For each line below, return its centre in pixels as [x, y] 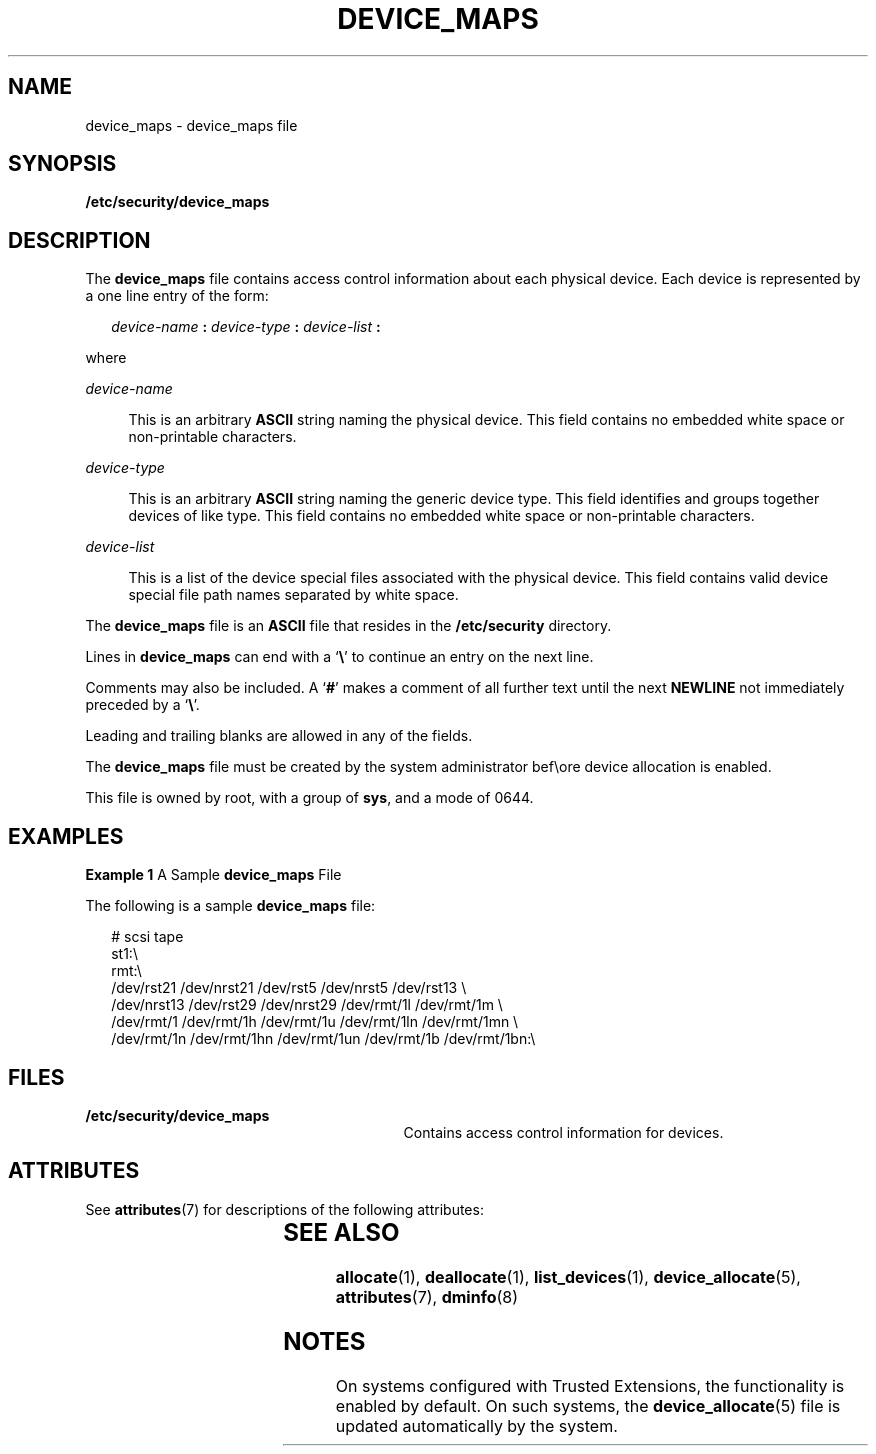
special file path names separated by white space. [293, 595]
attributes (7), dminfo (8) [427, 1296]
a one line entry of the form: [177, 296]
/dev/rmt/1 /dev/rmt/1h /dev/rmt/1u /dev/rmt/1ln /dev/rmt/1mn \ [315, 1022]
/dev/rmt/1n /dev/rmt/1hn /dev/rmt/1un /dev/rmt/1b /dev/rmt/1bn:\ [323, 1039]
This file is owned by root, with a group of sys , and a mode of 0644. [309, 798]
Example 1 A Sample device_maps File [213, 875]
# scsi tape [147, 937]
